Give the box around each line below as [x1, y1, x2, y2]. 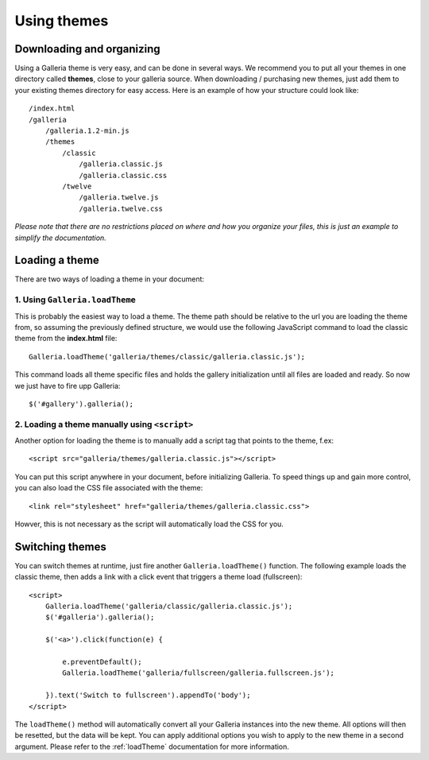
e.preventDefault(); [62, 657, 142, 667]
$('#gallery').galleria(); [29, 399, 134, 409]
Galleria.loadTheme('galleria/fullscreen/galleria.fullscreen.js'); [62, 669, 335, 677]
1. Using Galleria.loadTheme [14, 294, 137, 305]
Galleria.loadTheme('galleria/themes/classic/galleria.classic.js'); [29, 352, 306, 361]
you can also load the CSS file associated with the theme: [14, 483, 203, 493]
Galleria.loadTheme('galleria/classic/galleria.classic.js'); [44, 602, 293, 611]
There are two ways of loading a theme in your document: [14, 274, 205, 284]
